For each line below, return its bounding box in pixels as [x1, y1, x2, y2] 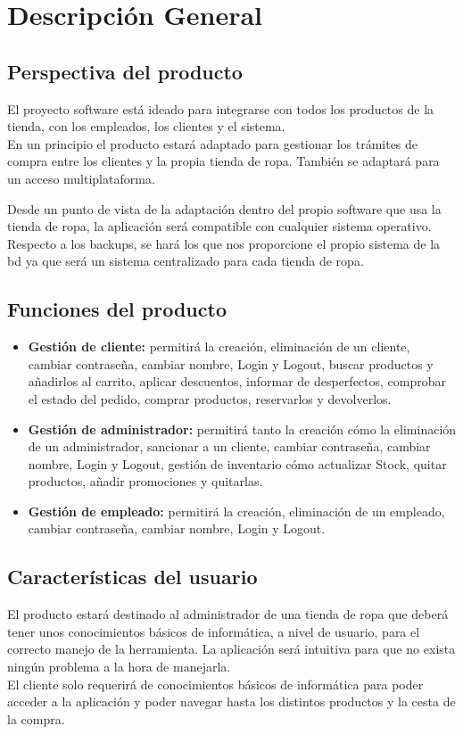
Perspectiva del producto [7, 57, 243, 85]
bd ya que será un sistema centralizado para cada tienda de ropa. [7, 252, 364, 270]
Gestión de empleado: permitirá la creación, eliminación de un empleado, [28, 501, 445, 520]
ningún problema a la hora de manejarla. [7, 657, 231, 676]
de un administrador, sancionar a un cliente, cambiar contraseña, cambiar [28, 437, 431, 456]
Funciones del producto [7, 295, 227, 323]
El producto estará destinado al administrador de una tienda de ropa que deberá [7, 605, 449, 623]
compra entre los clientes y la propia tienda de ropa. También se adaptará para [7, 152, 440, 170]
